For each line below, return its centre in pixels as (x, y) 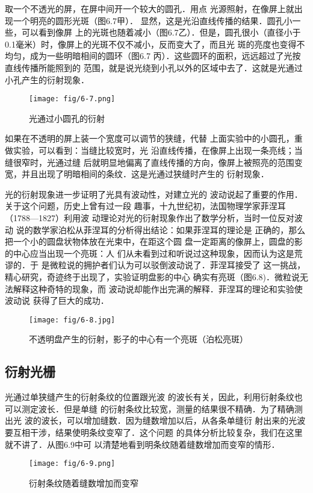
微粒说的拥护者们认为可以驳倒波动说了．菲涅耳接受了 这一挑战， (178, 265)
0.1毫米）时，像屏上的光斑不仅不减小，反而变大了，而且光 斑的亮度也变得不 (155, 44)
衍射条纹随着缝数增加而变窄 (84, 482)
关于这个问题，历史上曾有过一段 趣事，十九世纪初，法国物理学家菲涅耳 (145, 206)
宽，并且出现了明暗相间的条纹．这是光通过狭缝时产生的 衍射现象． (137, 174)
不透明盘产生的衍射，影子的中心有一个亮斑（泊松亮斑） (138, 339)
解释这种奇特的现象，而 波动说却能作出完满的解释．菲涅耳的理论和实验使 (158, 288)
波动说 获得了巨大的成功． (57, 300)
